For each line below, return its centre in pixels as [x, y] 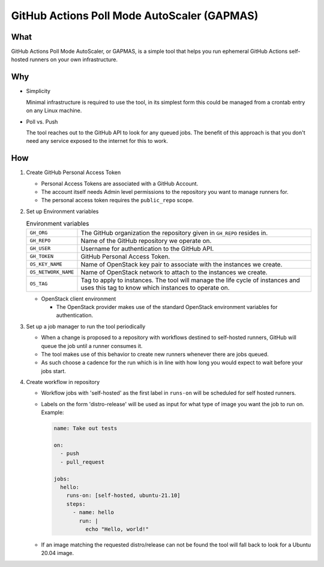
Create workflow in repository [63, 382]
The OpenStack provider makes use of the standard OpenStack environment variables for [167, 307]
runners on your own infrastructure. [74, 59]
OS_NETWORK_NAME [52, 272]
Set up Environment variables [62, 211]
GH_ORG [39, 233]
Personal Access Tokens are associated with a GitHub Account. [120, 184]
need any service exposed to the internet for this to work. [97, 141]
